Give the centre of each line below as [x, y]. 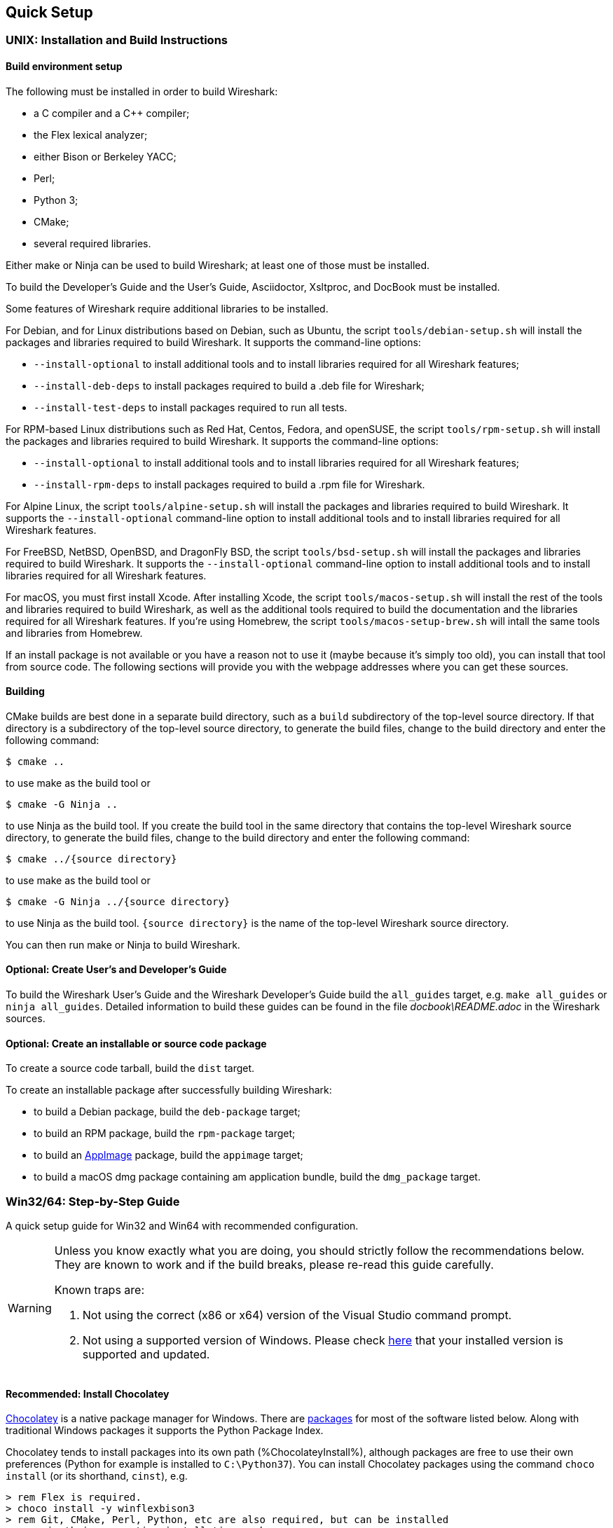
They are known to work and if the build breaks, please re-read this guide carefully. [274, 1265]
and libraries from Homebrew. [74, 633]
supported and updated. [146, 1355]
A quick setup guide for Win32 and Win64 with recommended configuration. [182, 1226]
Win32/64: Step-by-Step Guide [93, 1201]
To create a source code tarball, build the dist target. [130, 1068]
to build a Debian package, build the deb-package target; [167, 1112]
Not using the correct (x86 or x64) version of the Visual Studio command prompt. [297, 1315]
